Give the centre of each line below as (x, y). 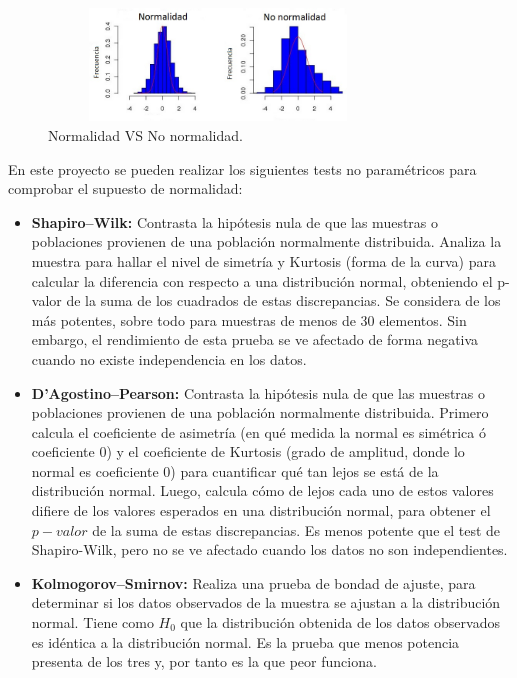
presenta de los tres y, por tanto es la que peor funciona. (204, 661)
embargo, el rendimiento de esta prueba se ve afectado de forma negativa (255, 339)
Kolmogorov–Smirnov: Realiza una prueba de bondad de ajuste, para (253, 582)
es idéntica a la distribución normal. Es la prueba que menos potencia (245, 641)
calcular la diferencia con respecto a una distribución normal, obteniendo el (262, 280)
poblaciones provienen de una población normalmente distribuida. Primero (260, 412)
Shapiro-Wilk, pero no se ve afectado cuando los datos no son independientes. (269, 549)
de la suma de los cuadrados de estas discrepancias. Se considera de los (283, 300)
